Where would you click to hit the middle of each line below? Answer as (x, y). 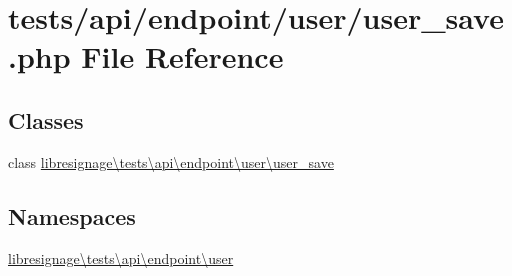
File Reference (182, 56)
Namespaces (72, 215)
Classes (46, 119)
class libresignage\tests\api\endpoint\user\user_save (171, 161)
